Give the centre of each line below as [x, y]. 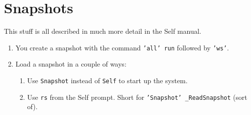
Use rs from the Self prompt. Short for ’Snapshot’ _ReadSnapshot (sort [137, 97]
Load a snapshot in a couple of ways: [71, 64]
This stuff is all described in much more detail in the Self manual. [103, 31]
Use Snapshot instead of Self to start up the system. [107, 80]
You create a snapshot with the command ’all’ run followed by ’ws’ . [122, 47]
